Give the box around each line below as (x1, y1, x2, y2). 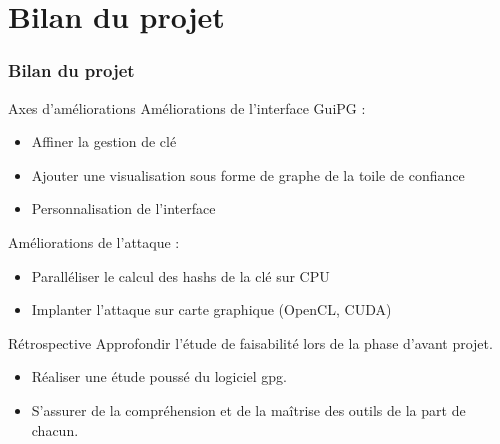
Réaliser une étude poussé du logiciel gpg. (31, 366, 287, 387)
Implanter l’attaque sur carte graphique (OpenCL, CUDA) (31, 299, 392, 320)
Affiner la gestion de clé (31, 131, 177, 152)
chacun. (31, 419, 79, 440)
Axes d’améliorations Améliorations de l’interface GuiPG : (8, 97, 366, 118)
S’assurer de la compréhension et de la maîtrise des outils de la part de (31, 399, 466, 420)
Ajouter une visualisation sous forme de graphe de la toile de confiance (31, 164, 465, 185)
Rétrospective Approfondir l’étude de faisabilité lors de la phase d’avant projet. (8, 332, 493, 353)
